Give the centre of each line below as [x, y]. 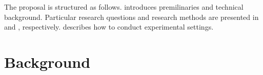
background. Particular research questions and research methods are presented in [131, 17]
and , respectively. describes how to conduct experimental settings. [109, 27]
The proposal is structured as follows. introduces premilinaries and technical [124, 7]
